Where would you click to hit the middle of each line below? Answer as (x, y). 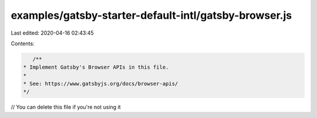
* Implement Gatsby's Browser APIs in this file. (96, 67)
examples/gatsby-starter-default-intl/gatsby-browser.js (151, 15)
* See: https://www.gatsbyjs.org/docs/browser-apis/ (101, 84)
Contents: (23, 43)
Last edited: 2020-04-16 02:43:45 (52, 33)
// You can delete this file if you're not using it (66, 107)
